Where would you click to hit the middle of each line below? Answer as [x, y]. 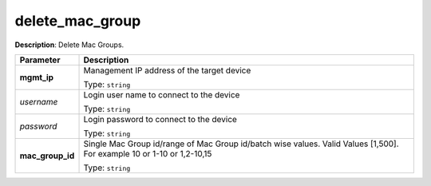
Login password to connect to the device [160, 119]
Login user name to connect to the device [162, 94]
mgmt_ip [37, 77]
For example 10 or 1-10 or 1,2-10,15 [148, 153]
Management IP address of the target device [167, 70]
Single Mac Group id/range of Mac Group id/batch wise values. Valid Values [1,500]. [241, 144]
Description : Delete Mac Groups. [69, 45]
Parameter [40, 60]
